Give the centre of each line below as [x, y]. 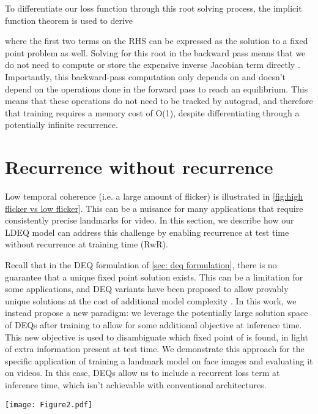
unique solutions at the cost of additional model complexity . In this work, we [151, 300]
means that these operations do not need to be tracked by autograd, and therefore [159, 101]
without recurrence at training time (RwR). [87, 244]
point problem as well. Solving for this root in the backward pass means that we [155, 52]
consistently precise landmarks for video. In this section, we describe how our [150, 220]
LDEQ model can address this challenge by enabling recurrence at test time [147, 232]
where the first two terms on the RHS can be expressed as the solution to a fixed [157, 41]
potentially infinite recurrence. [61, 125]
